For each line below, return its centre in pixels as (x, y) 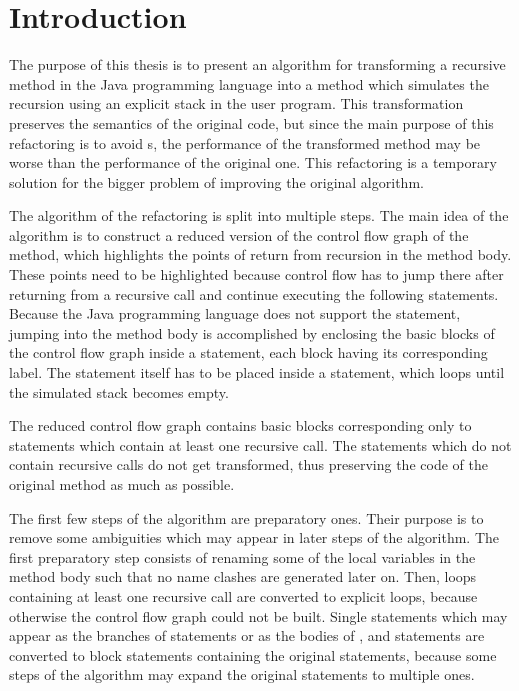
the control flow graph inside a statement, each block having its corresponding (248, 352)
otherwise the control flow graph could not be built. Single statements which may (258, 615)
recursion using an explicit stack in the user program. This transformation (236, 103)
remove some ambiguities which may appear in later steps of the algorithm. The (254, 537)
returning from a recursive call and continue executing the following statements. (254, 293)
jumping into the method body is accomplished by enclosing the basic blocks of (252, 332)
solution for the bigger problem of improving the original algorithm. (216, 181)
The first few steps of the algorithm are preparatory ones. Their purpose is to (246, 517)
